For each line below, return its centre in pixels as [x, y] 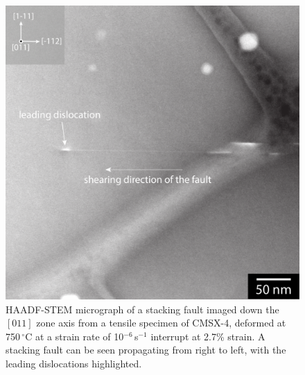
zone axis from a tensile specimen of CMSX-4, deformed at [161, 323]
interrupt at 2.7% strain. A [208, 336]
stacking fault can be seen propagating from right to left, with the [146, 350]
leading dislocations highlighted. [74, 363]
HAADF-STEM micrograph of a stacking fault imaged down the [142, 309]
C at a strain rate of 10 [75, 336]
